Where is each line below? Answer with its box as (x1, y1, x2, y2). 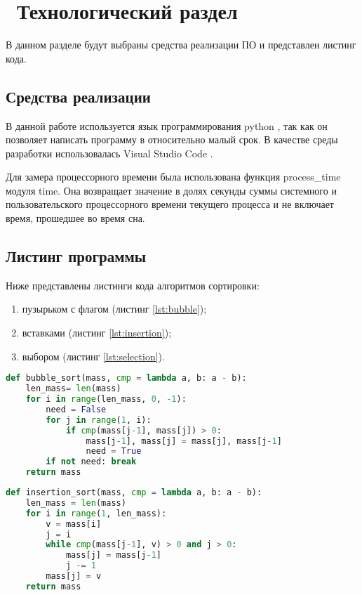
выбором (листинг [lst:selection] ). (22, 348, 165, 363)
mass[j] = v (46, 571, 102, 581)
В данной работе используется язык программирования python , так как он (6, 118, 328, 133)
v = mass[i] (46, 518, 102, 529)
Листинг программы (6, 245, 147, 267)
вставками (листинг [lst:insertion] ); (22, 325, 172, 340)
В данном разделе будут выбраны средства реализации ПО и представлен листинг (6, 37, 356, 52)
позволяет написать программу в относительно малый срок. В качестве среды (6, 132, 338, 147)
